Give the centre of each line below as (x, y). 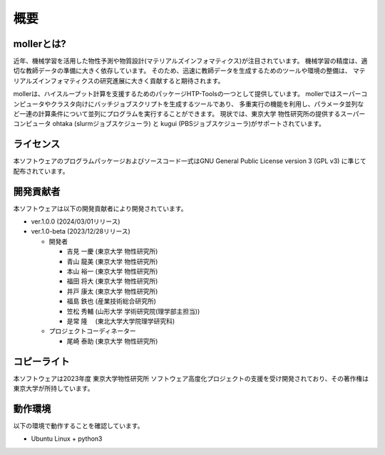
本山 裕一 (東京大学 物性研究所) (112, 271)
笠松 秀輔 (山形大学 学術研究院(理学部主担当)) (133, 311)
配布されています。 (41, 171)
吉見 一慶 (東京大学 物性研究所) (112, 251)
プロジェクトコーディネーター (93, 331)
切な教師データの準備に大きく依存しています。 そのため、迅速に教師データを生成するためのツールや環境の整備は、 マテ (190, 70)
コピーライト (41, 361)
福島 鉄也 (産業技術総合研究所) (112, 301)
